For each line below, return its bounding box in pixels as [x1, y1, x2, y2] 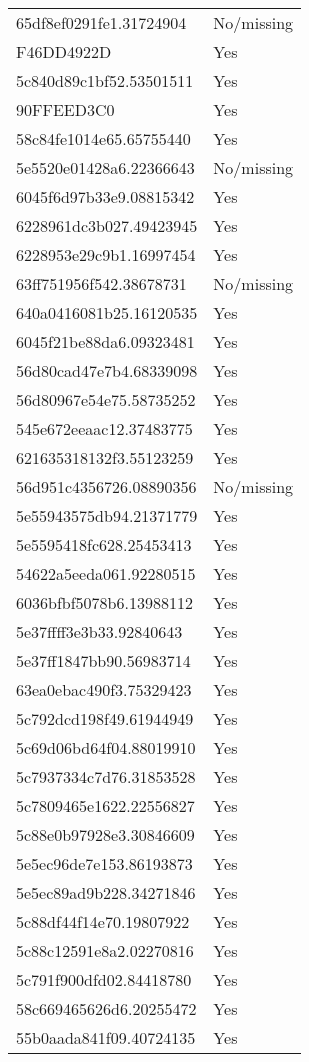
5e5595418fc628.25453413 [16, 533, 192, 556]
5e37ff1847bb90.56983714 [16, 649, 191, 672]
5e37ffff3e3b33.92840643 [16, 620, 183, 643]
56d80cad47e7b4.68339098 [16, 359, 198, 382]
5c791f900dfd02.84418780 [16, 968, 192, 991]
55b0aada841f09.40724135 [16, 1026, 196, 1049]
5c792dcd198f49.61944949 [16, 707, 194, 730]
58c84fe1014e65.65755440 [16, 127, 191, 150]
